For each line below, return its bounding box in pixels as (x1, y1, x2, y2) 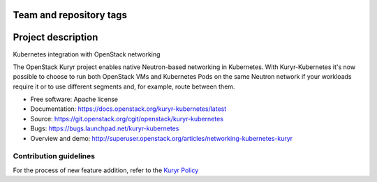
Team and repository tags (13, 9, 127, 21)
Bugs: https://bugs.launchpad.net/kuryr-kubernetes (30, 124, 179, 132)
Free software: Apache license (30, 95, 119, 104)
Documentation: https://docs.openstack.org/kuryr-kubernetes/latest (30, 105, 227, 113)
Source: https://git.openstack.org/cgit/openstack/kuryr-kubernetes (30, 114, 223, 123)
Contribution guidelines (13, 151, 96, 161)
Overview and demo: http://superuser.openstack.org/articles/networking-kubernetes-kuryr (30, 134, 293, 142)
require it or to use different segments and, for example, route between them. (13, 82, 235, 91)
